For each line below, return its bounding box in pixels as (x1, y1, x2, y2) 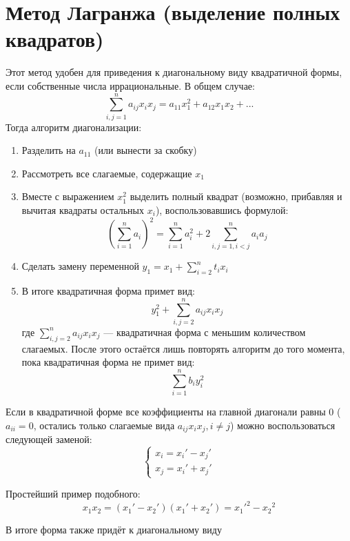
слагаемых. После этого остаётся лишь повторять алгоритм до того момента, (21, 341, 345, 355)
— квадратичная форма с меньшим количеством (103, 324, 306, 339)
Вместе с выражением (21, 189, 114, 204)
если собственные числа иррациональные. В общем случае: (6, 78, 255, 92)
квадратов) (6, 25, 104, 53)
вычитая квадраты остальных (21, 203, 145, 217)
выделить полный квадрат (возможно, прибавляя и (130, 189, 342, 204)
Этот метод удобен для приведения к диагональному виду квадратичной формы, (6, 65, 342, 79)
